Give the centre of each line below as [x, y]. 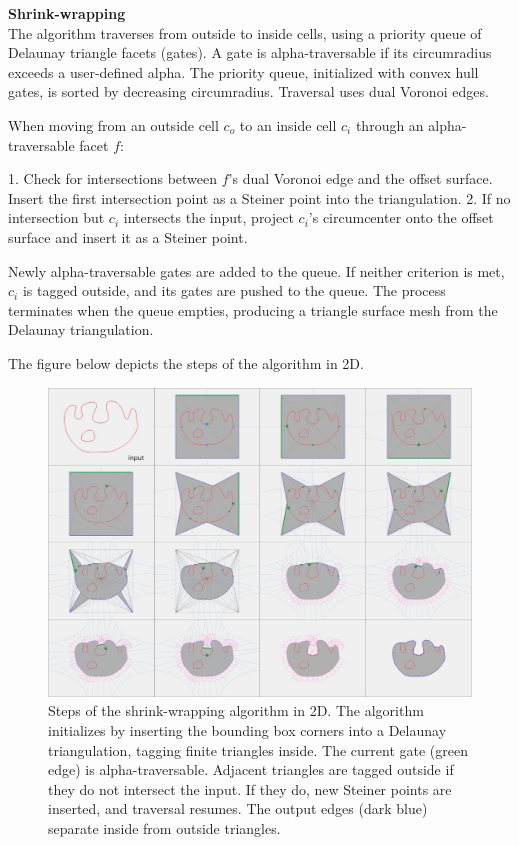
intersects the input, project [208, 217]
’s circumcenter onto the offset [401, 217]
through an [389, 124]
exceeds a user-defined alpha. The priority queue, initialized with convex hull [243, 71]
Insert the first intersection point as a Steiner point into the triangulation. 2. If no [259, 197]
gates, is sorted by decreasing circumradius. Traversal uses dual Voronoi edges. [248, 91]
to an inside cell [288, 124]
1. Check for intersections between [113, 178]
